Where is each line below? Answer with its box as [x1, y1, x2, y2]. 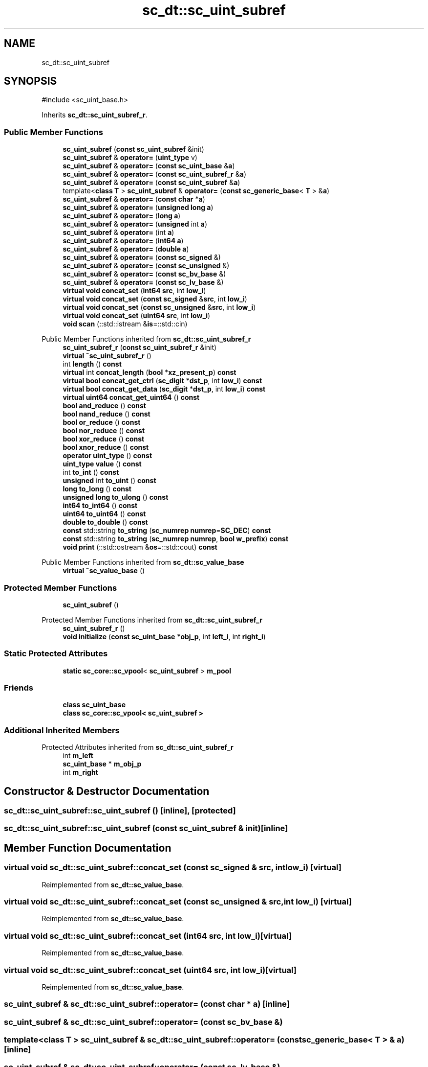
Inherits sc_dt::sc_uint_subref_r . [42, 111, 148, 119]
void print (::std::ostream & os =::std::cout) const [63, 543, 217, 552]
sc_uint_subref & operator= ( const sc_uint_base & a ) [63, 162, 235, 170]
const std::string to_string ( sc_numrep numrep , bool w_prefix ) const [63, 534, 289, 543]
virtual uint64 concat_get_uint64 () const [63, 393, 200, 402]
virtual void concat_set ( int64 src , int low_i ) [63, 286, 206, 295]
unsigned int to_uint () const [63, 476, 156, 485]
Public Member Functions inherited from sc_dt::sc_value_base [42, 558, 244, 567]
